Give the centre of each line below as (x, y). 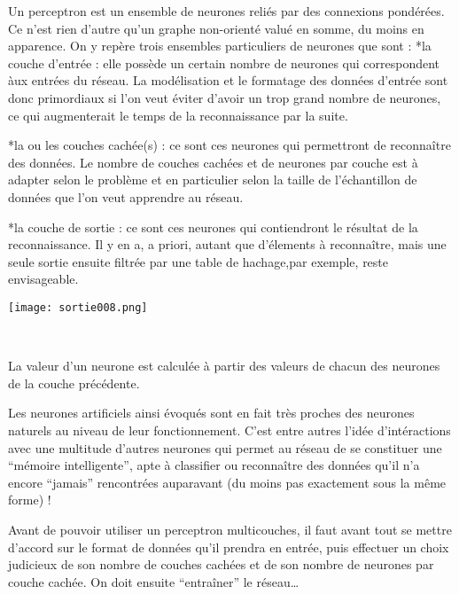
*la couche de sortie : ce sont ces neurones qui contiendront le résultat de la (213, 227)
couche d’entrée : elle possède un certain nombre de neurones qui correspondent (224, 63)
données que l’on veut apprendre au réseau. (126, 196)
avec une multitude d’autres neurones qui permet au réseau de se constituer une (225, 447)
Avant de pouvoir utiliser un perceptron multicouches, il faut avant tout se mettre (230, 529)
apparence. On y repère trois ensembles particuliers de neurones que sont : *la (220, 46)
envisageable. (43, 279)
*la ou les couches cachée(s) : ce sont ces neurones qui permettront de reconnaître (229, 145)
